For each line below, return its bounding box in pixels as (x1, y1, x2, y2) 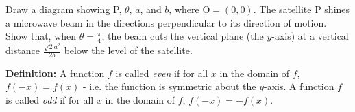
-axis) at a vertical (271, 29, 349, 43)
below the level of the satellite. (64, 43, 193, 57)
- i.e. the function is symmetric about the (82, 79, 256, 94)
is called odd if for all (5, 93, 94, 107)
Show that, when (5, 29, 77, 43)
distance (5, 43, 40, 57)
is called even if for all (115, 66, 208, 80)
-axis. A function (264, 79, 334, 94)
